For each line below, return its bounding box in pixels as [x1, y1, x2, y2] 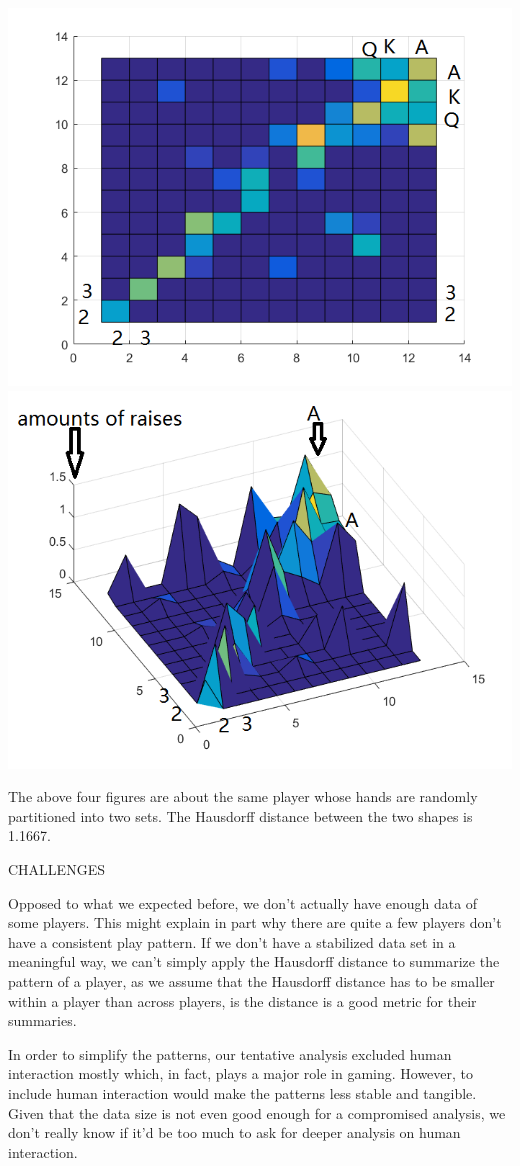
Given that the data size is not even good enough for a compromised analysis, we [8, 1102, 506, 1123]
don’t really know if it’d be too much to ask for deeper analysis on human [8, 1122, 461, 1143]
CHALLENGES [8, 858, 105, 879]
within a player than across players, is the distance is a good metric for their [8, 990, 477, 1011]
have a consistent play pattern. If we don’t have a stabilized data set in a [8, 931, 456, 952]
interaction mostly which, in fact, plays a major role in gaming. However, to [8, 1063, 474, 1084]
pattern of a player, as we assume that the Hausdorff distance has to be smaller [8, 970, 495, 991]
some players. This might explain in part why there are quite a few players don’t [8, 912, 502, 933]
